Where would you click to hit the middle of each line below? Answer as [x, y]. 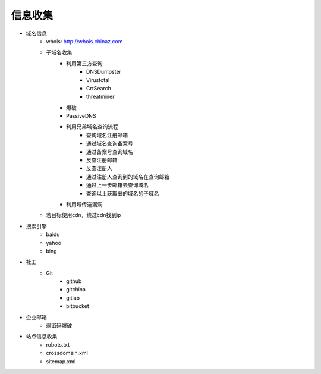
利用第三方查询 [84, 63]
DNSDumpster [104, 72]
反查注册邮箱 [102, 160]
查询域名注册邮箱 [107, 135]
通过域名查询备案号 [110, 143]
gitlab [73, 298]
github [74, 281]
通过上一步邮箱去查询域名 [117, 185]
